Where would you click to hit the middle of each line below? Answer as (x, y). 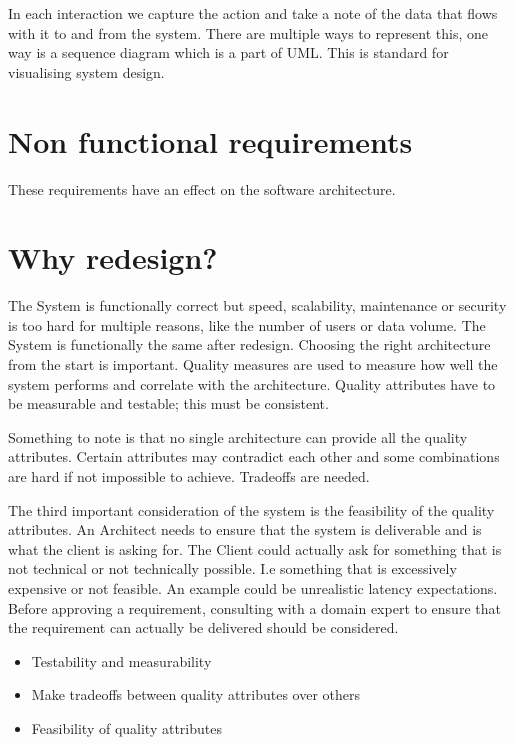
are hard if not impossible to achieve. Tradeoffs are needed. (189, 475)
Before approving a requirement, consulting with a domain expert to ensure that (254, 607)
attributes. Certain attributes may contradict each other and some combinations (254, 456)
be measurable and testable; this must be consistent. (168, 403)
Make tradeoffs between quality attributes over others (195, 694)
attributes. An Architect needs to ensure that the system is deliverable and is (245, 529)
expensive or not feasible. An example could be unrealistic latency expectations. (253, 587)
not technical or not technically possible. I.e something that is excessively (232, 568)
